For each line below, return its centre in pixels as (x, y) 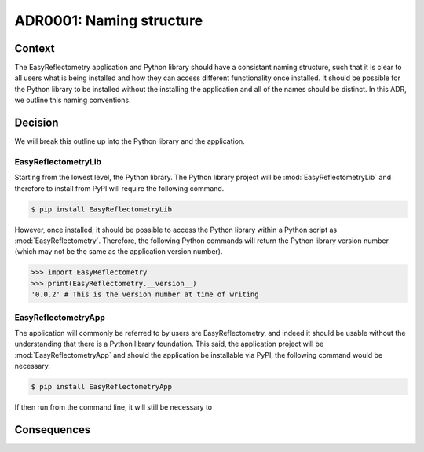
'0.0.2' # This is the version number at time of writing (145, 294)
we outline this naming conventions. (73, 100)
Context (35, 48)
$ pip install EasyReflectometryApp (102, 387)
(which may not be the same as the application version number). (119, 252)
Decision (37, 123)
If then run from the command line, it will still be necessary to (113, 407)
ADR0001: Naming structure (109, 20)
